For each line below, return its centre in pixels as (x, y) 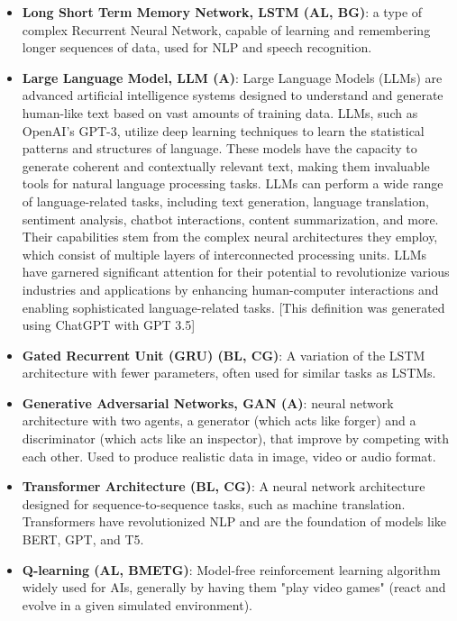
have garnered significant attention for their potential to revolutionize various (236, 272)
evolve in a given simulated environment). (137, 604)
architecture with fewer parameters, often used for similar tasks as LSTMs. (229, 373)
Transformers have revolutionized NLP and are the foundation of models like (234, 521)
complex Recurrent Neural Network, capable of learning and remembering (226, 29)
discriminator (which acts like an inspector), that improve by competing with (236, 438)
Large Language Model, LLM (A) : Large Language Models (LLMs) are (232, 77)
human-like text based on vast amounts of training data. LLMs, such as (220, 112)
